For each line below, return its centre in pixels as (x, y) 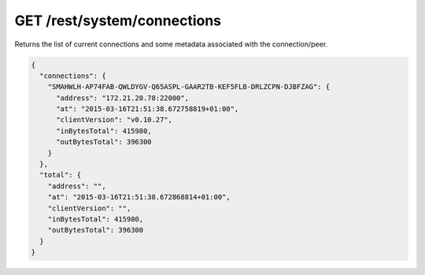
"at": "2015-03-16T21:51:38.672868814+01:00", (139, 197)
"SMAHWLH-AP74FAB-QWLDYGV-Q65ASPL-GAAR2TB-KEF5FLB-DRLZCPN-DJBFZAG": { (189, 87)
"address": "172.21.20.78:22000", (122, 98)
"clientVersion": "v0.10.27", (115, 120)
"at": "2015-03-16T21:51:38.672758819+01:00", (148, 109)
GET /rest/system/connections (118, 20)
